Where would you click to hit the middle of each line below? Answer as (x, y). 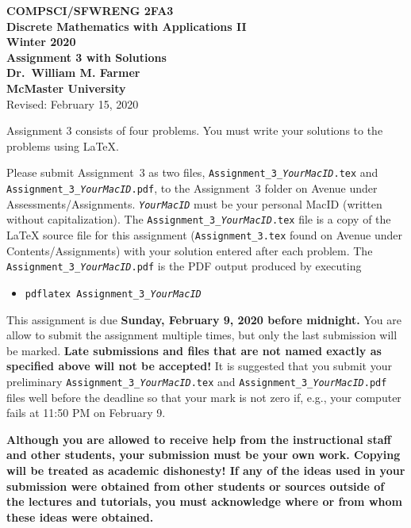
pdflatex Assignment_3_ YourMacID (113, 294)
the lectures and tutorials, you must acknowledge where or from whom (204, 501)
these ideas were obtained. (80, 517)
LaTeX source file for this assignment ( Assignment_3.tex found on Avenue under (205, 234)
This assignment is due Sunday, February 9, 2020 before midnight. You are (204, 319)
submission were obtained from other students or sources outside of (196, 486)
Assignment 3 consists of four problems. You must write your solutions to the (195, 130)
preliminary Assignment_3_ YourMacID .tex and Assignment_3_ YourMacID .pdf (197, 381)
